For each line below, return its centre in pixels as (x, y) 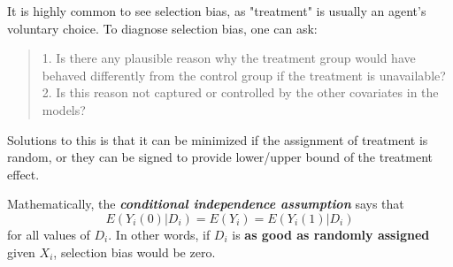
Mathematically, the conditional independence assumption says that (206, 204)
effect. (23, 174)
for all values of (49, 234)
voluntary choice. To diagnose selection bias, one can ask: (162, 28)
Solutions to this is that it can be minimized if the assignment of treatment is (218, 139)
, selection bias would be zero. (134, 252)
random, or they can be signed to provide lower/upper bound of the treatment (220, 157)
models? (64, 109)
